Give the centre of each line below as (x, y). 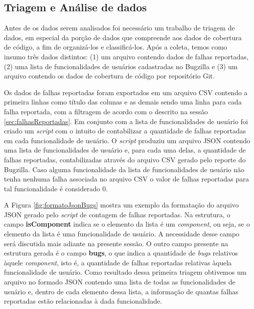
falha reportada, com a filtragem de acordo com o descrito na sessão (106, 111)
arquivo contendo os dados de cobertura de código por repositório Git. (109, 76)
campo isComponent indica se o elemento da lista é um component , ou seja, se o (127, 224)
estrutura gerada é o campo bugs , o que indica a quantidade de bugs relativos (121, 253)
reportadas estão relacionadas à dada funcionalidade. (83, 301)
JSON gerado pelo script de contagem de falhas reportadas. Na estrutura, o (117, 214)
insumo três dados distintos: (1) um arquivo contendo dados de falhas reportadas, (126, 56)
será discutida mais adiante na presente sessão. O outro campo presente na (116, 243)
